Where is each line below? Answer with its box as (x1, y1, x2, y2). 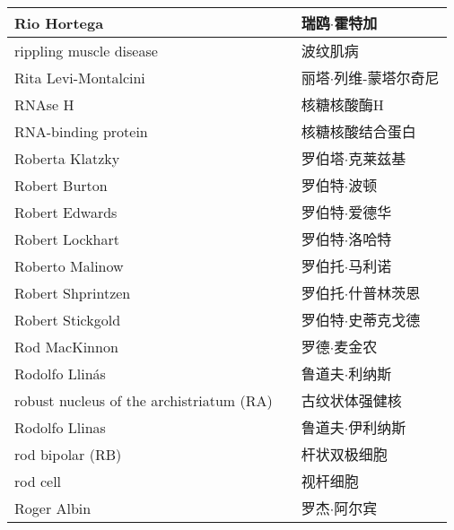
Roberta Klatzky (14, 147, 120, 169)
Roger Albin (14, 497, 92, 518)
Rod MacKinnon (14, 335, 118, 357)
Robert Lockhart (14, 228, 119, 249)
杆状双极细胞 (301, 444, 388, 465)
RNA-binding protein (14, 120, 148, 142)
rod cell (14, 470, 62, 491)
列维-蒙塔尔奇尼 (334, 67, 440, 88)
